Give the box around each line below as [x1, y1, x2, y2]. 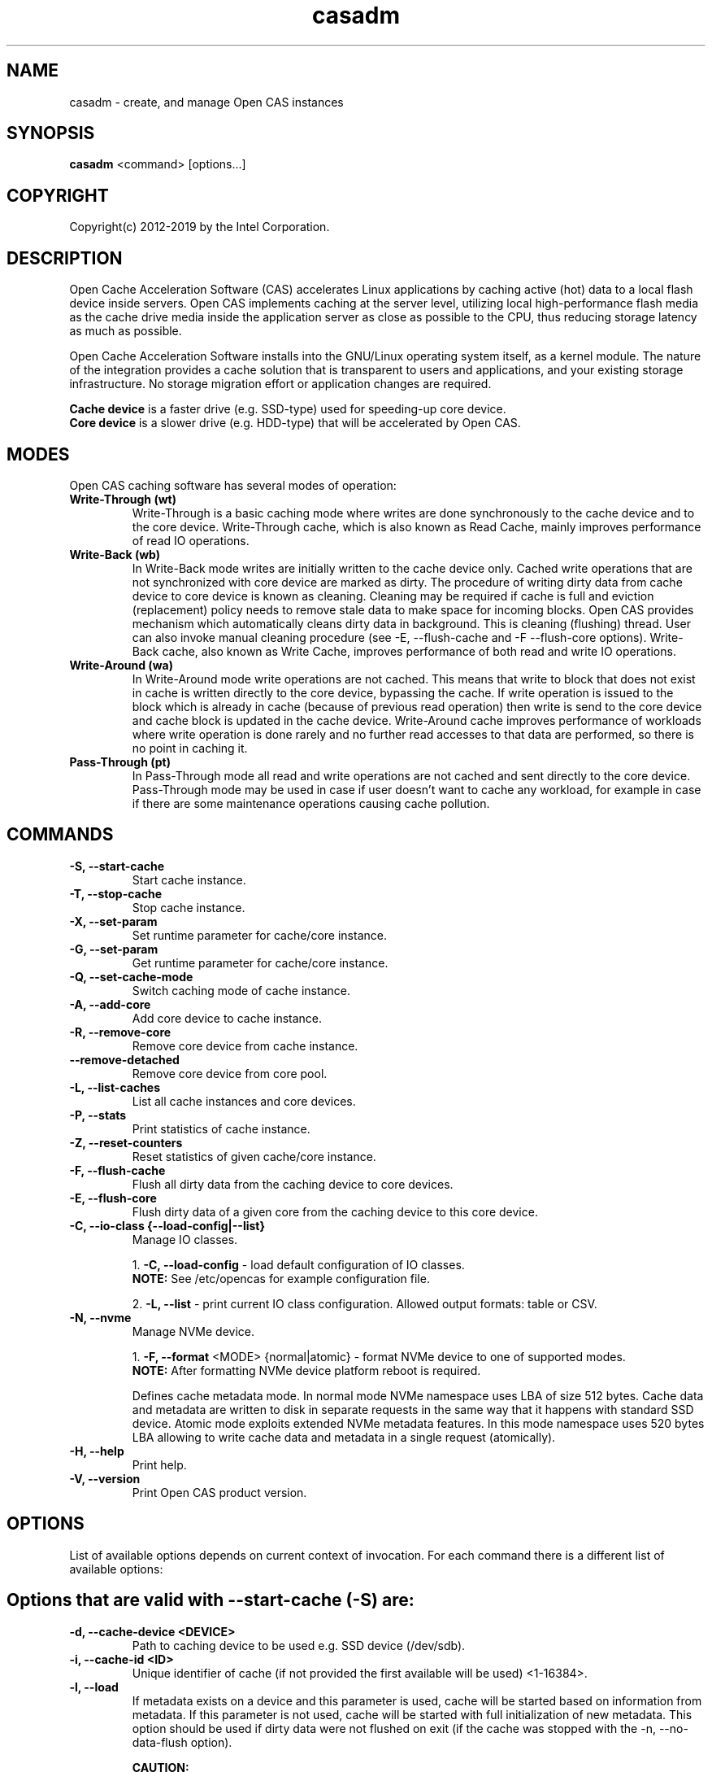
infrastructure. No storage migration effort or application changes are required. [69, 377, 492, 391]
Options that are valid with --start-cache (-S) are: [7, 1590, 415, 1611]
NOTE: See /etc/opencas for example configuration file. [132, 1271, 430, 1285]
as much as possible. [69, 324, 182, 338]
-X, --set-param [69, 914, 158, 928]
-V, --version [69, 1471, 141, 1486]
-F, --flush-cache [69, 1163, 166, 1177]
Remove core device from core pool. [132, 1066, 328, 1080]
